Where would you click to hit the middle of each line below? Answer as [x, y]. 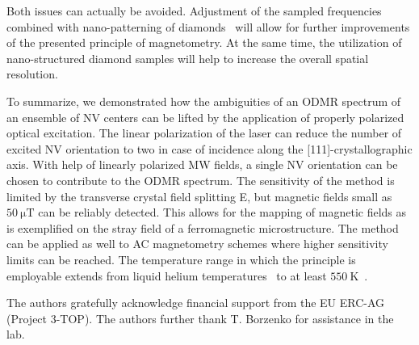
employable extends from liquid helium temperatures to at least [167, 275]
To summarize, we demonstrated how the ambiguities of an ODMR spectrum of [204, 101]
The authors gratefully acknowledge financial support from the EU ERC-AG [196, 303]
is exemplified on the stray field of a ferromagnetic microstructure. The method [203, 227]
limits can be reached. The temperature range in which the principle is [181, 259]
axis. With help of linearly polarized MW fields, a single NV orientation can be [202, 164]
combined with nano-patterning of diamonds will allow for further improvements [208, 26]
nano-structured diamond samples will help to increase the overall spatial [188, 58]
